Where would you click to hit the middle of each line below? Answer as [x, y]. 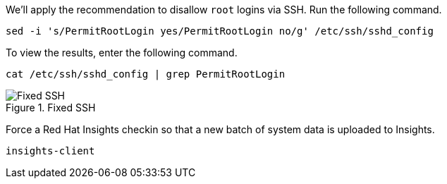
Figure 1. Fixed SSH [51, 108]
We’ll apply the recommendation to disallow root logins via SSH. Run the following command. [224, 10]
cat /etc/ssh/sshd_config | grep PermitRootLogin [146, 74]
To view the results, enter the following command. [122, 53]
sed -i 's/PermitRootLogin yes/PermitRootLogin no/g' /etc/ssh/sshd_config [220, 31]
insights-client [50, 151]
